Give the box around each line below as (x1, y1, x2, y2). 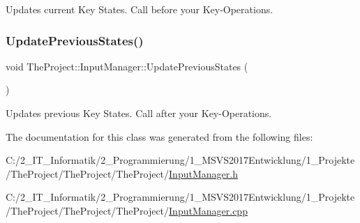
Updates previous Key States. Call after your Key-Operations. (6, 106, 272, 120)
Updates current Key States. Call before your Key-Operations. (6, 2, 273, 16)
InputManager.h (169, 166, 238, 180)
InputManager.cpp (169, 203, 248, 217)
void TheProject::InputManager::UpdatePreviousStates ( (6, 59, 248, 73)
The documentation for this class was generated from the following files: (6, 129, 313, 144)
